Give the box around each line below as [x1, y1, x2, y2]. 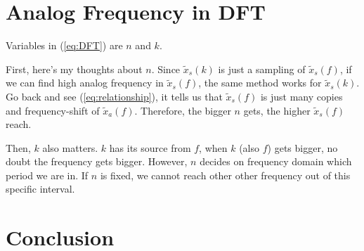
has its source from [109, 140, 191, 155]
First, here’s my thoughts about [6, 61, 143, 76]
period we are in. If [6, 167, 89, 182]
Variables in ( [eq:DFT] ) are [6, 38, 123, 53]
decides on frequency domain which [200, 154, 352, 169]
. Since [151, 61, 181, 76]
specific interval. [6, 181, 75, 196]
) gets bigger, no [267, 140, 338, 155]
